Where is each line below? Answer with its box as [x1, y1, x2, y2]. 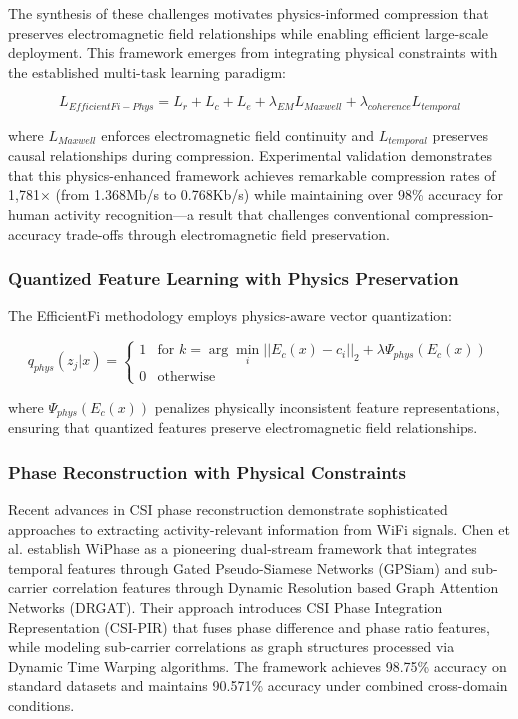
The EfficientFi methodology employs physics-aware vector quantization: [8, 305, 453, 326]
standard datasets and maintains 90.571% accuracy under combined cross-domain [8, 675, 508, 696]
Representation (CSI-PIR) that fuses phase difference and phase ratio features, [8, 616, 490, 637]
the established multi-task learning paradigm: [8, 61, 286, 82]
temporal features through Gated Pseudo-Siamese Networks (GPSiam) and [8, 557, 468, 578]
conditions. [8, 695, 75, 716]
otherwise [157, 369, 216, 384]
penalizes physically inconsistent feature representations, [154, 396, 500, 417]
